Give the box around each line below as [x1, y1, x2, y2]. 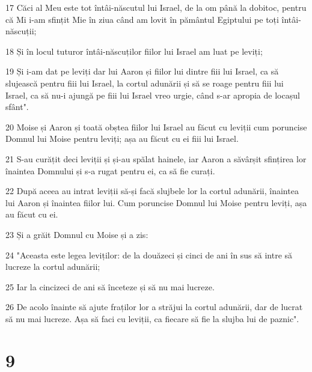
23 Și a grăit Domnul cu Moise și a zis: [5, 228, 148, 240]
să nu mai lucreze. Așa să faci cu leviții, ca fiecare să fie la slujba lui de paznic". [5, 312, 299, 325]
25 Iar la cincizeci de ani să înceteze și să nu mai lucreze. [5, 280, 215, 293]
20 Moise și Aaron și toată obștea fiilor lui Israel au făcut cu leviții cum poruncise [5, 120, 307, 133]
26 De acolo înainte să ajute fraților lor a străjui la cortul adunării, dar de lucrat [5, 300, 303, 313]
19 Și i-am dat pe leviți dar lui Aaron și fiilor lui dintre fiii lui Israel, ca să [5, 65, 279, 78]
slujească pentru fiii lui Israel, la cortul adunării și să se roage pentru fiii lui [5, 76, 284, 89]
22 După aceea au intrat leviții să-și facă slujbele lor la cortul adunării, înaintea [5, 184, 299, 197]
